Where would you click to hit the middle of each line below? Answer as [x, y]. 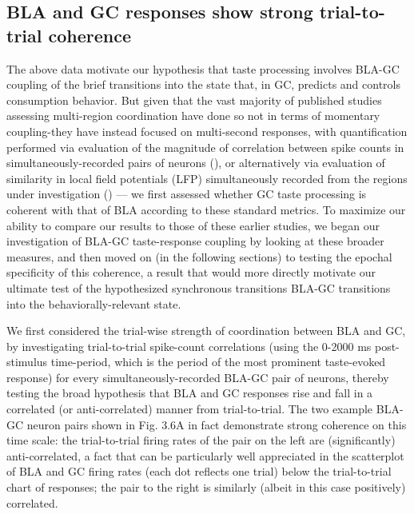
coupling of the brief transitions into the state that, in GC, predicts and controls [204, 84]
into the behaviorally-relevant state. [94, 303]
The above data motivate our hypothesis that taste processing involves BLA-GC [203, 68]
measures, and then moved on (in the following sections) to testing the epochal [199, 256]
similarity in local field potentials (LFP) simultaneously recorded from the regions [207, 178]
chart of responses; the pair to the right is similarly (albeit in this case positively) [206, 487]
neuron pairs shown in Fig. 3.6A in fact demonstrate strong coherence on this [217, 424]
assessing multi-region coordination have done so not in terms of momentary [193, 116]
